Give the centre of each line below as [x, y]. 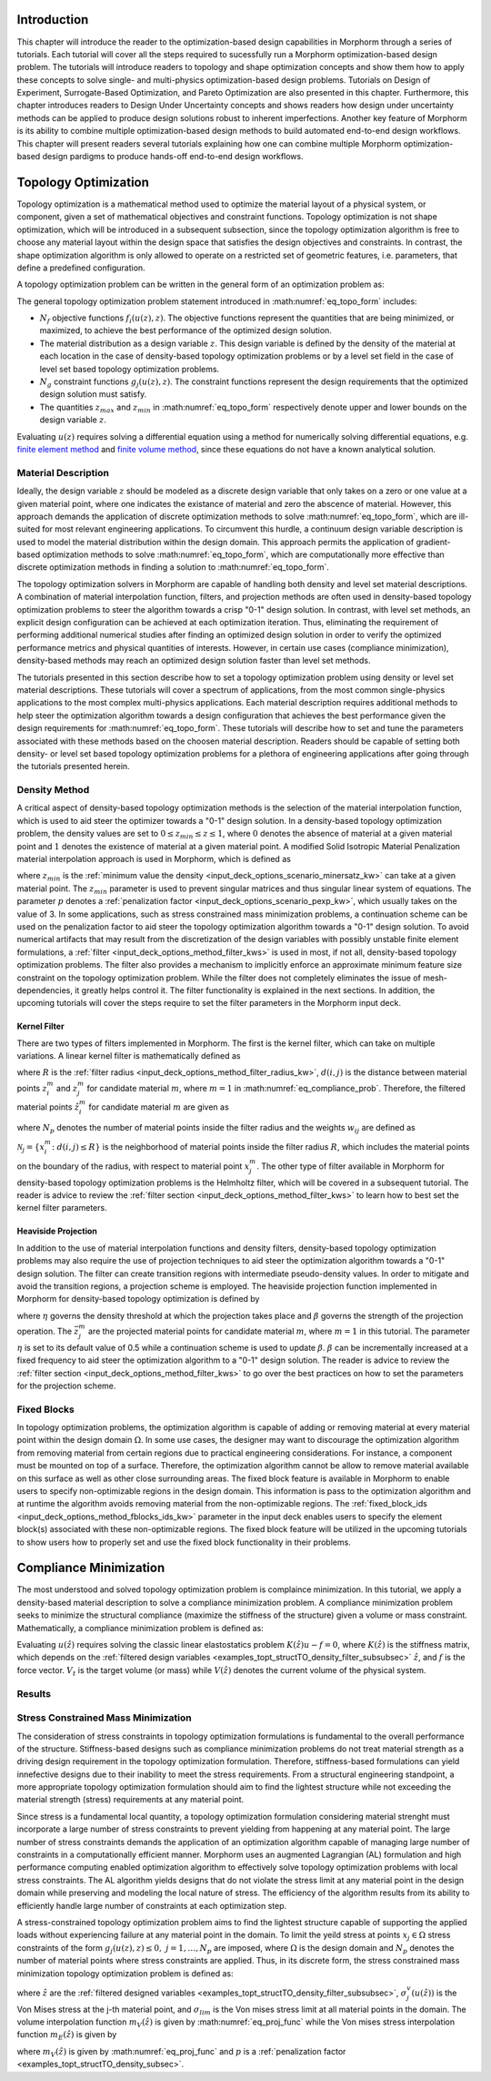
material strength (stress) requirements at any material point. [130, 1800]
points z [32, 1088]
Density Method [53, 790]
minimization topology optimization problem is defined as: [125, 1973]
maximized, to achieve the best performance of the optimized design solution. [185, 330]
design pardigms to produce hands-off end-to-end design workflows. [173, 157]
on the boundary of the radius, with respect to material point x [133, 1166]
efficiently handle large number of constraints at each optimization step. [152, 1905]
